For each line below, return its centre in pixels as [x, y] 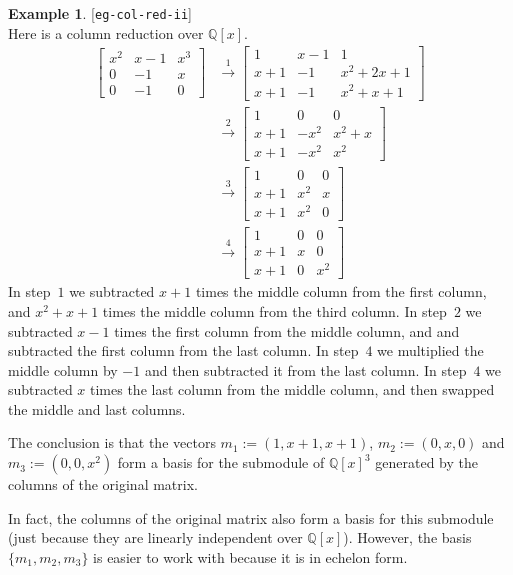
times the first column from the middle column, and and [287, 330]
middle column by [63, 369]
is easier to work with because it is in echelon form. [250, 556]
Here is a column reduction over [106, 32]
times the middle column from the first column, [341, 291]
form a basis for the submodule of [221, 462]
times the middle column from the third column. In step [274, 310]
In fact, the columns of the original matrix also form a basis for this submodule [251, 517]
